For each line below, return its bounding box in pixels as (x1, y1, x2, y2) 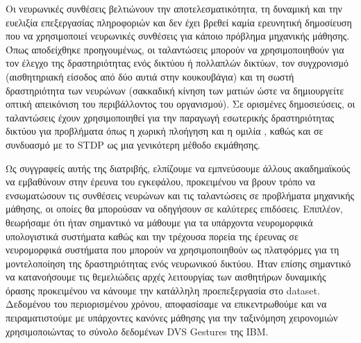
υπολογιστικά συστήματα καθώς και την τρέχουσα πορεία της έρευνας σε (6, 228, 299, 243)
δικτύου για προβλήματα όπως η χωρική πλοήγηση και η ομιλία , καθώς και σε (6, 124, 324, 138)
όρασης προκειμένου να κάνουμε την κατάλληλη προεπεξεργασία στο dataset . (6, 283, 320, 297)
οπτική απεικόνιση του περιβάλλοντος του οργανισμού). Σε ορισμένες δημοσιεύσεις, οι (6, 97, 355, 111)
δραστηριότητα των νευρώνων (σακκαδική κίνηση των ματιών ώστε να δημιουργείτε (6, 83, 344, 97)
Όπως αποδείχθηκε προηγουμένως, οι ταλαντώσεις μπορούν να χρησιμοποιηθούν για (6, 42, 344, 56)
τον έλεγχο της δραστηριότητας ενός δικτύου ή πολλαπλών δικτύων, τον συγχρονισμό (6, 56, 349, 70)
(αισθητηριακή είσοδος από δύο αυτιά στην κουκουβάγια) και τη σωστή (6, 69, 294, 83)
